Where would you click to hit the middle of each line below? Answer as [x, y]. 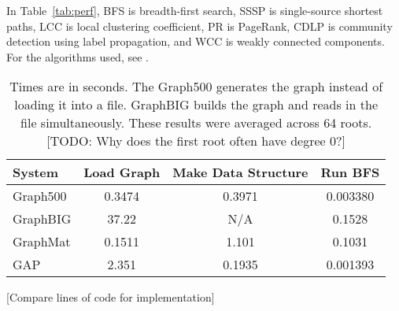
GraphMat [42, 242]
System [36, 172]
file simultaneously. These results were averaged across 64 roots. [196, 123]
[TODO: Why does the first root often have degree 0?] [196, 141]
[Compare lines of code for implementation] [111, 297]
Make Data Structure [240, 172]
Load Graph [122, 172]
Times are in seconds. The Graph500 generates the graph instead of [196, 87]
